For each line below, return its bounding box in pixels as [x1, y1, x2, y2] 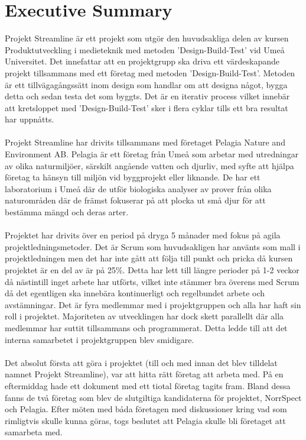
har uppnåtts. [5, 113, 54, 125]
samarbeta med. [5, 426, 63, 438]
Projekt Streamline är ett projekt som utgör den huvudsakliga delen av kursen [5, 32, 289, 44]
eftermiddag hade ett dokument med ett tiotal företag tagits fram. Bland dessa [5, 379, 291, 392]
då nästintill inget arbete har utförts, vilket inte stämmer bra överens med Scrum [5, 275, 300, 287]
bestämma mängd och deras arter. [5, 206, 129, 218]
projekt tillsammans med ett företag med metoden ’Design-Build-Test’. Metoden [5, 66, 295, 79]
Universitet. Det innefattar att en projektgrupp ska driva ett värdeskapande [5, 55, 280, 67]
